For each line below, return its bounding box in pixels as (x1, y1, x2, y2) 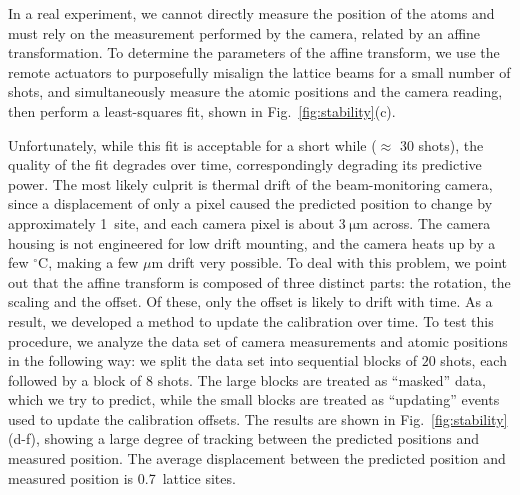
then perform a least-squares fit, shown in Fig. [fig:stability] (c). (8, 100, 396, 121)
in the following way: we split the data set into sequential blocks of (8, 350, 418, 371)
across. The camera (372, 212, 491, 233)
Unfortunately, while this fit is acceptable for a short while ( (8, 134, 377, 155)
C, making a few (38, 252, 139, 273)
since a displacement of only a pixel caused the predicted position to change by (8, 193, 493, 214)
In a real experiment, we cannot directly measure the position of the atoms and (8, 3, 495, 23)
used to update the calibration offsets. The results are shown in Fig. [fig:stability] (8, 408, 508, 429)
